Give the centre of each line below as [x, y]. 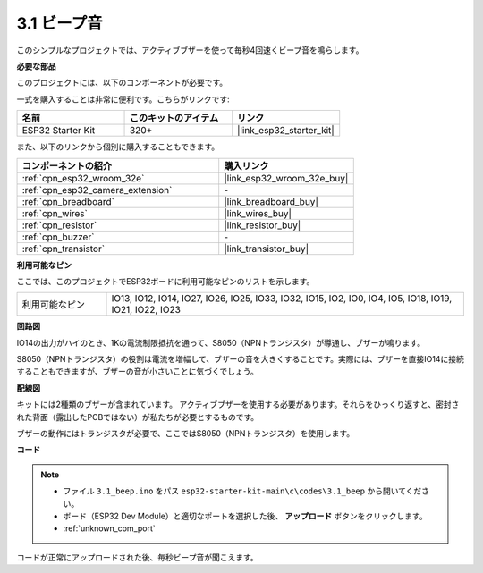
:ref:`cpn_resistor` [59, 225]
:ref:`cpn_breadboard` [68, 201]
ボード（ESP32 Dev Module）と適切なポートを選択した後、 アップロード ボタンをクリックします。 [246, 516]
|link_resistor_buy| [263, 225]
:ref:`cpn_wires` [55, 213]
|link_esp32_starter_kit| [286, 131]
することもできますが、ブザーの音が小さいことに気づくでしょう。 [137, 372]
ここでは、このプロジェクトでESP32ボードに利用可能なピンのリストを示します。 [165, 281]
